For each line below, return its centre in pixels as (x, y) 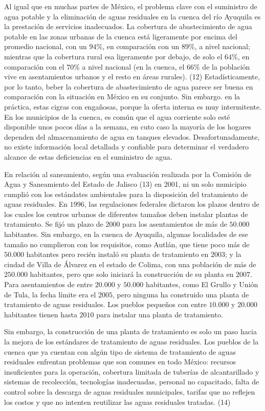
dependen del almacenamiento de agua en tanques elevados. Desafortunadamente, (132, 136)
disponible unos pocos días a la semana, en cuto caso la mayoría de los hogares (128, 127)
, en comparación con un (141, 46)
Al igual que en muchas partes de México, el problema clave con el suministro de (131, 6)
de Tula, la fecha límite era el (50, 294)
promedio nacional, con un (46, 46)
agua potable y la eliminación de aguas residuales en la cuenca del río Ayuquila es (132, 16)
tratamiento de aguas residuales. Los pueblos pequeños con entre (105, 304)
